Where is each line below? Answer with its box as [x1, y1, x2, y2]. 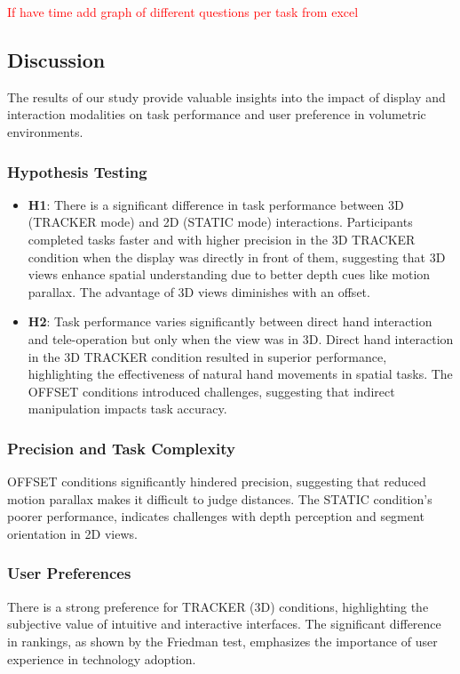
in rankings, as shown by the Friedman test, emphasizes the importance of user [7, 631, 438, 650]
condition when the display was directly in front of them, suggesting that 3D [28, 247, 446, 266]
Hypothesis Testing [7, 160, 147, 182]
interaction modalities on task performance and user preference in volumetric [7, 105, 426, 124]
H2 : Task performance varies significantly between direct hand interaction [28, 312, 432, 331]
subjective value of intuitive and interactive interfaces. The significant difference [7, 614, 441, 633]
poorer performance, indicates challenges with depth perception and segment [7, 507, 424, 526]
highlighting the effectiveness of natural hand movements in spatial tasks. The [28, 365, 453, 383]
